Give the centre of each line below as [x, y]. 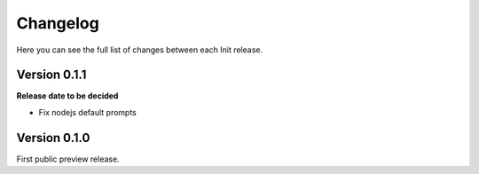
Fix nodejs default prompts [87, 112]
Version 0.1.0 [53, 138]
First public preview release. [68, 159]
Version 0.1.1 [51, 75]
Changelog [58, 23]
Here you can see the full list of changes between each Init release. [140, 50]
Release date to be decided [67, 96]
